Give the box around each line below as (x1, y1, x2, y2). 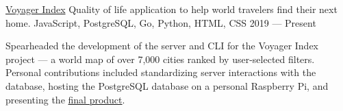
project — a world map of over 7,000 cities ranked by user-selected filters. (5, 51, 315, 66)
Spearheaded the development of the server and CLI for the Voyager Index (5, 38, 319, 53)
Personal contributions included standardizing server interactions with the (5, 65, 316, 79)
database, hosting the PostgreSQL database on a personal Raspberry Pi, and (5, 78, 329, 92)
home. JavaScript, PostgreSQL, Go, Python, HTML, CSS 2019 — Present (5, 15, 316, 29)
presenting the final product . (5, 92, 125, 106)
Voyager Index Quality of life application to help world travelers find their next (5, 2, 338, 16)
